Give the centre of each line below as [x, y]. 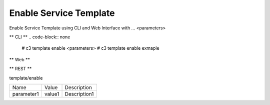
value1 [52, 94]
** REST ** [20, 69]
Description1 [79, 94]
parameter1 [25, 94]
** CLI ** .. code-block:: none [40, 37]
